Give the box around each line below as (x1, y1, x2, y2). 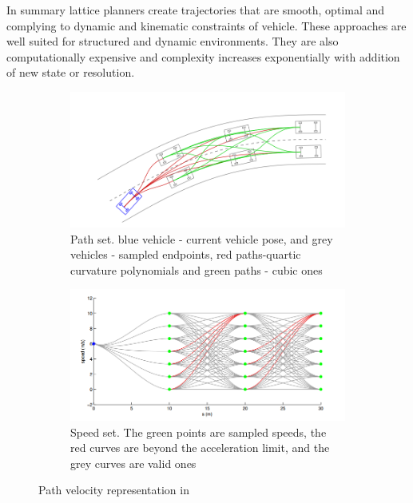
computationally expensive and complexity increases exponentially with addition (6, 48, 400, 65)
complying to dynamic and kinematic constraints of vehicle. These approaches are (6, 17, 407, 34)
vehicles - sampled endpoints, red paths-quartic (70, 246, 301, 263)
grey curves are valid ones (70, 454, 197, 471)
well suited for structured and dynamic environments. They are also (6, 33, 339, 50)
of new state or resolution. (6, 64, 135, 81)
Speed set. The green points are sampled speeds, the (70, 423, 327, 440)
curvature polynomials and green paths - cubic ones (70, 261, 323, 278)
